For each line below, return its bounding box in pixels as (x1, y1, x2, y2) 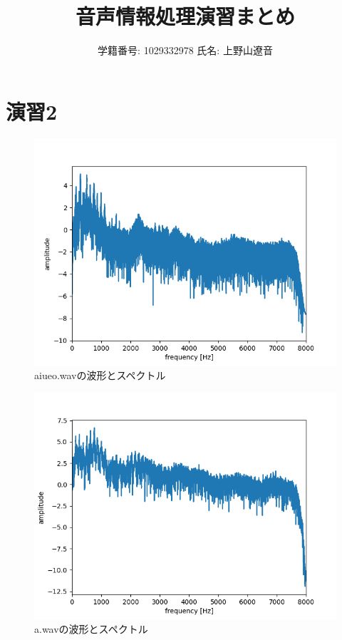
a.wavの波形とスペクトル (34, 621, 148, 636)
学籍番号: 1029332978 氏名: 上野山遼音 (98, 43, 273, 58)
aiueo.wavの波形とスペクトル (34, 368, 166, 383)
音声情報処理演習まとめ (75, 1, 295, 31)
